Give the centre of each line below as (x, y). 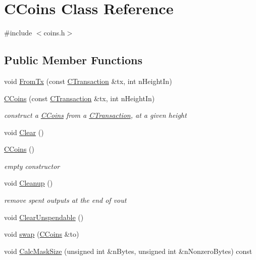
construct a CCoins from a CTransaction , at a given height (95, 115)
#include (18, 33)
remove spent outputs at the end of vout (65, 200)
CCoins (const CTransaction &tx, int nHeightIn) (80, 98)
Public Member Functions (73, 60)
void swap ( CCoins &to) (42, 234)
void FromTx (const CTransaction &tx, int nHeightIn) (88, 81)
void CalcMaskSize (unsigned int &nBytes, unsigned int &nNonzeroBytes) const (128, 251)
